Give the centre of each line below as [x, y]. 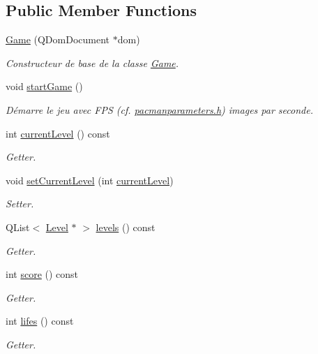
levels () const [126, 227]
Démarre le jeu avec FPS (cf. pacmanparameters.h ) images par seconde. [159, 109]
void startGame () [44, 86]
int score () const [42, 274]
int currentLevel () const [58, 133]
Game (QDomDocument [58, 39]
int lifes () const [40, 321]
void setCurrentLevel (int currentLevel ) [90, 180]
